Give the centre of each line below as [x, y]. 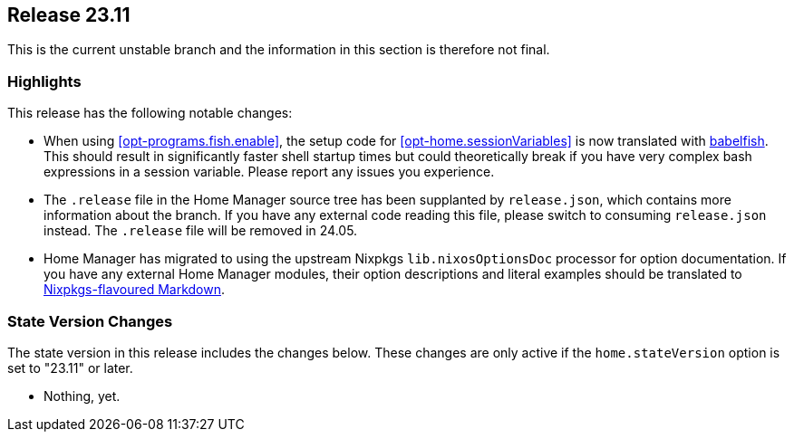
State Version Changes [90, 321]
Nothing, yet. [82, 396]
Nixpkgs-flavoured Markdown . [134, 290]
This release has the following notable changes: [150, 113]
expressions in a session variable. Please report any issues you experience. [269, 172]
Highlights [44, 81]
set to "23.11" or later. [70, 367]
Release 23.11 [69, 15]
